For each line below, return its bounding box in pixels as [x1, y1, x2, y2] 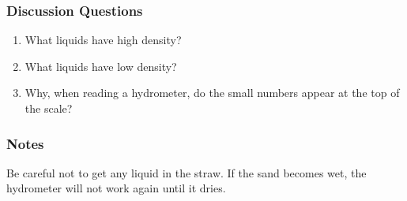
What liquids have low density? [24, 58, 177, 74]
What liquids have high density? [24, 32, 182, 48]
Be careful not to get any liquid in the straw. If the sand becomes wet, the [6, 164, 367, 181]
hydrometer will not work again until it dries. [6, 180, 226, 196]
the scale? [24, 100, 73, 116]
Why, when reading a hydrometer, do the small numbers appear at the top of [24, 84, 400, 101]
